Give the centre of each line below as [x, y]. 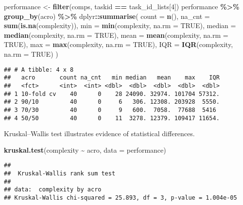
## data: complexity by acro [53, 190]
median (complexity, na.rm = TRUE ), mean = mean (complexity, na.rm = [116, 35]
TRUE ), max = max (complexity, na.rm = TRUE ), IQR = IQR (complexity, [119, 44]
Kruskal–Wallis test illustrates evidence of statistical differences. [99, 134]
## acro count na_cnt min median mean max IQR [112, 78]
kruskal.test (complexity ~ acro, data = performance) [85, 150]
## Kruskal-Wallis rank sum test [60, 173]
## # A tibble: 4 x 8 [39, 70]
